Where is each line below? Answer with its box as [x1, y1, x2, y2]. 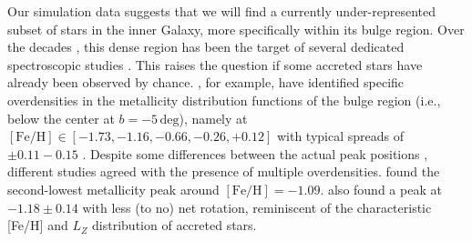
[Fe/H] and [7, 216, 68, 235]
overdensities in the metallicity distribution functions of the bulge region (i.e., [7, 90, 441, 109]
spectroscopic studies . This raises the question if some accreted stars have [7, 55, 423, 74]
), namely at [179, 108, 248, 127]
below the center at [7, 108, 115, 127]
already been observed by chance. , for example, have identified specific [7, 73, 405, 92]
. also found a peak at [320, 179, 442, 198]
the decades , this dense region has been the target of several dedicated [7, 37, 405, 56]
